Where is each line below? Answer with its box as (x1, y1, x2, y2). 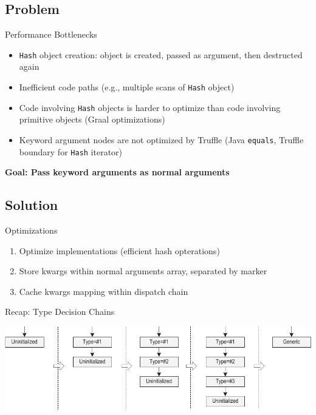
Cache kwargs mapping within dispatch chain (19, 285, 188, 297)
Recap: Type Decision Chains (5, 305, 115, 318)
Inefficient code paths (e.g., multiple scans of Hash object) (19, 81, 235, 93)
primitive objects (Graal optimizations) (19, 113, 165, 126)
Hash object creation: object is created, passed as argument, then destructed (19, 48, 303, 61)
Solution (5, 195, 58, 214)
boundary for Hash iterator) (19, 145, 123, 158)
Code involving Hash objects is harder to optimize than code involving (19, 101, 281, 113)
